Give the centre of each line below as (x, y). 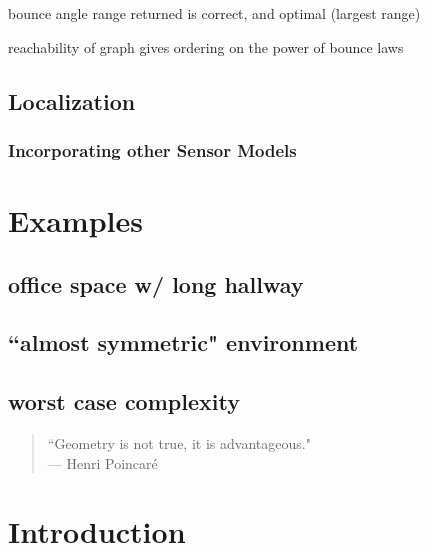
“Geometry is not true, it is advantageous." (179, 442)
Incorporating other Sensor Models (152, 149)
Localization (72, 100)
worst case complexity (124, 401)
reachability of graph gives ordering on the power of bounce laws (206, 46)
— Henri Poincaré (102, 462)
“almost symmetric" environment (183, 342)
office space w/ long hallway (156, 283)
